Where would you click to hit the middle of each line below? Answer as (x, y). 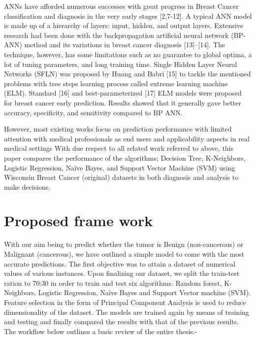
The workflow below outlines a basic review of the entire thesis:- (101, 331)
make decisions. (27, 186)
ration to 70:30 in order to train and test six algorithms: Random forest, (113, 283)
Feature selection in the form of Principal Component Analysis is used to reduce (125, 302)
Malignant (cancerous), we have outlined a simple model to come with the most (124, 254)
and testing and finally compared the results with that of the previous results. (122, 321)
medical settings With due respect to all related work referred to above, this (119, 148)
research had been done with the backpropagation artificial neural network (116, 35)
